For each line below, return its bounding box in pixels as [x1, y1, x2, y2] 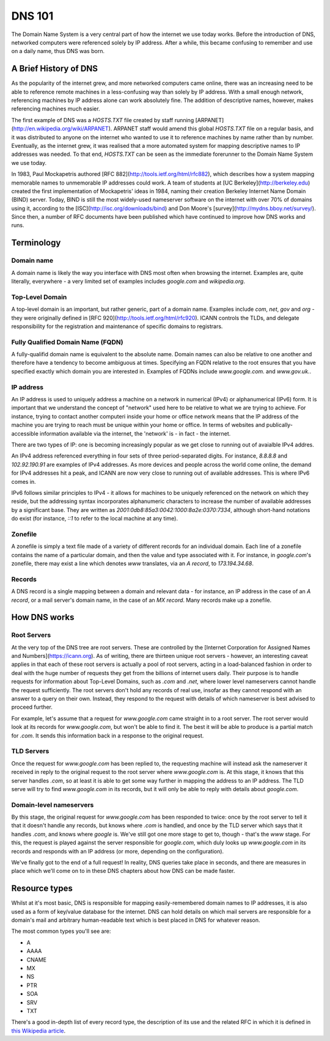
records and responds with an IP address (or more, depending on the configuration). [11, 847, 224, 855]
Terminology [11, 238, 61, 248]
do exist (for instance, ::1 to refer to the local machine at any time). [11, 515, 178, 522]
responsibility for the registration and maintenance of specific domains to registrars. [11, 323, 223, 330]
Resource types [11, 883, 73, 894]
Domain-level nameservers [11, 800, 94, 809]
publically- [266, 422, 293, 429]
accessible [11, 429, 39, 437]
